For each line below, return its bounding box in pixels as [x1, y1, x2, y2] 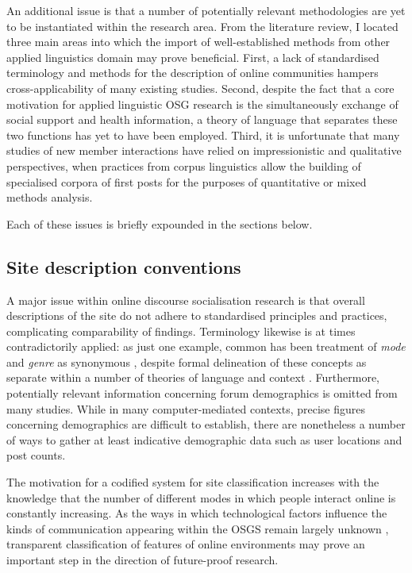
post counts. [6, 447, 66, 463]
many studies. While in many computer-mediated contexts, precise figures [6, 400, 365, 417]
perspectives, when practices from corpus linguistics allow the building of [6, 157, 361, 174]
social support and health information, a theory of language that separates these [6, 111, 398, 128]
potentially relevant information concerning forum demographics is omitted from [6, 385, 398, 402]
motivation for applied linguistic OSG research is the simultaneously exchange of [6, 95, 399, 112]
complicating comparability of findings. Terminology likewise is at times [6, 322, 356, 339]
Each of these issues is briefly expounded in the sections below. [6, 215, 313, 232]
